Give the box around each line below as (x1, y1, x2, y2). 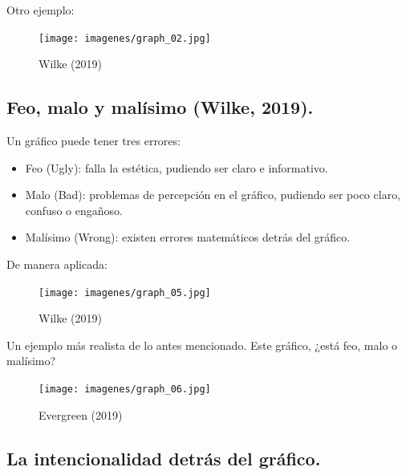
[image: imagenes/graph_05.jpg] (39, 286, 211, 298)
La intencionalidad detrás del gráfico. (6, 445, 321, 470)
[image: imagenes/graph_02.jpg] (39, 32, 211, 44)
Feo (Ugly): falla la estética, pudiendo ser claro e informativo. (25, 159, 328, 176)
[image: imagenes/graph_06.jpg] (39, 384, 211, 396)
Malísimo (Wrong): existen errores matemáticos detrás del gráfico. (25, 229, 351, 246)
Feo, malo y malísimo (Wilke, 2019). (6, 95, 314, 120)
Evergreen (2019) (39, 406, 123, 423)
